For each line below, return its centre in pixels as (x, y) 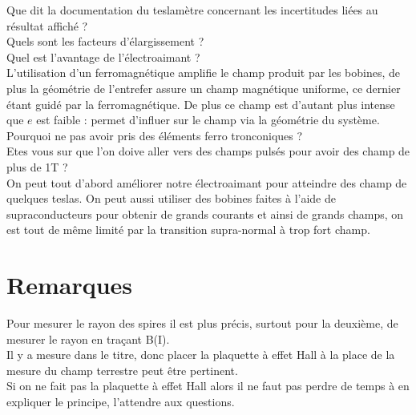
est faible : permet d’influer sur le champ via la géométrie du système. (208, 120)
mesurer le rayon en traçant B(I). (88, 338)
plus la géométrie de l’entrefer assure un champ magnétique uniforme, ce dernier (204, 88)
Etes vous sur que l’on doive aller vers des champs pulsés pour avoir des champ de (208, 151)
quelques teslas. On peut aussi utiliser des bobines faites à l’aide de (171, 198)
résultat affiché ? (47, 25)
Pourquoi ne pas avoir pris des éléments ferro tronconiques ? (155, 135)
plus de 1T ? (37, 166)
